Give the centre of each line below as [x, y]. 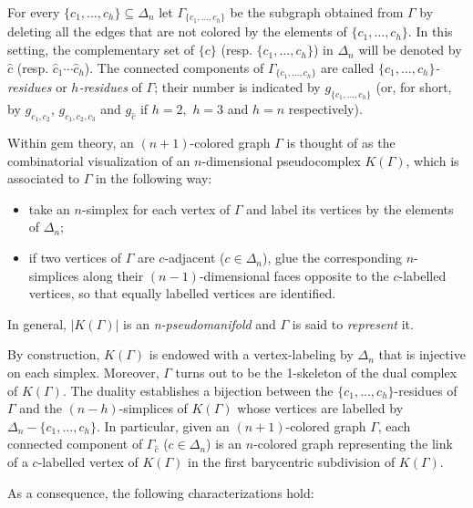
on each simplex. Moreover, [83, 373]
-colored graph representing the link [353, 444]
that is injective [422, 354]
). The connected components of [174, 67]
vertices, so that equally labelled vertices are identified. [182, 293]
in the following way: [154, 178]
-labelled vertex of [88, 461]
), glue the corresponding [333, 258]
